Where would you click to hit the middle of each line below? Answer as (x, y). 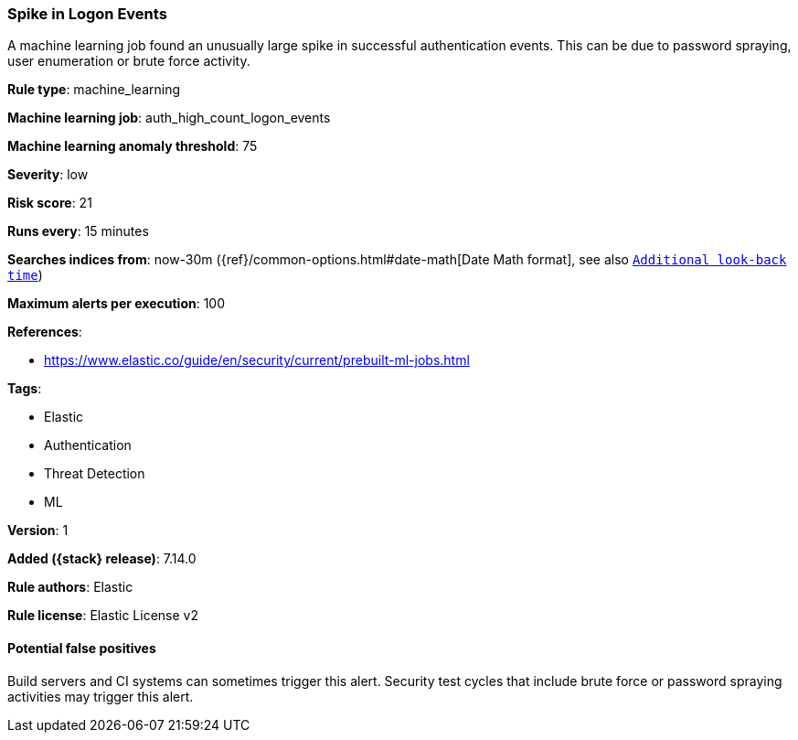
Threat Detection (95, 474)
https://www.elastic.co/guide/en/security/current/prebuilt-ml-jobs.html (257, 360)
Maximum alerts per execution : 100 (117, 304)
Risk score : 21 (50, 203)
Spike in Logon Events (87, 14)
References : (45, 332)
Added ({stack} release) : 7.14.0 (102, 559)
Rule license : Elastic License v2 (103, 616)
